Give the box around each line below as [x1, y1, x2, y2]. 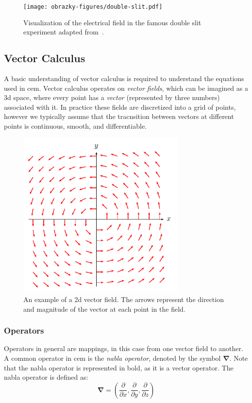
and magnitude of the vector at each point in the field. [23, 303, 185, 314]
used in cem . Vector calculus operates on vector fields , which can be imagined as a [4, 83, 248, 93]
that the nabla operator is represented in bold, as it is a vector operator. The [4, 362, 234, 372]
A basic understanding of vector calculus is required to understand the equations [4, 73, 244, 84]
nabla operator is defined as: [4, 372, 88, 382]
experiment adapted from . [23, 27, 104, 37]
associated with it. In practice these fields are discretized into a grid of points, [4, 101, 236, 112]
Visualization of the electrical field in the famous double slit [23, 17, 202, 27]
